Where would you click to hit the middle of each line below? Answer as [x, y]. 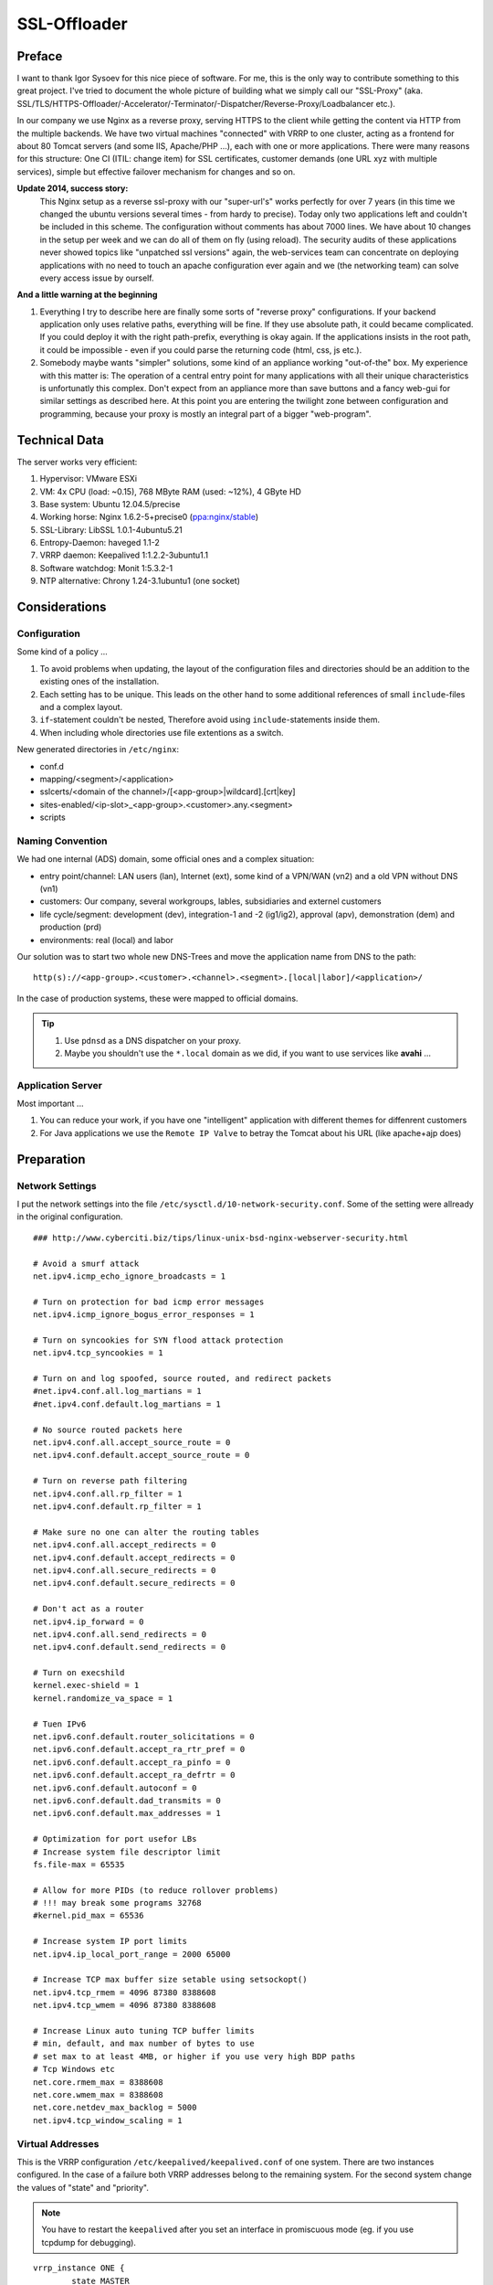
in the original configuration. [70, 1217]
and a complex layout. [81, 707]
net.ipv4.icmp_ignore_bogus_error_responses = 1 [144, 1315]
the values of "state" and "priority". [83, 2187]
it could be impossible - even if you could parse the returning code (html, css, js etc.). [201, 350]
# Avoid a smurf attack [86, 1263]
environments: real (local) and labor [106, 940]
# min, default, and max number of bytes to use [144, 2044]
